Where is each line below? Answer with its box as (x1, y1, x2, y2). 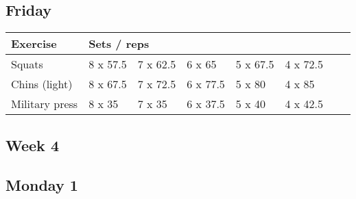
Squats (11, 56, 43, 72)
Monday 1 (5, 174, 78, 196)
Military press (11, 96, 78, 112)
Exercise (11, 36, 57, 52)
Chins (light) (11, 76, 73, 92)
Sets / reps (88, 36, 150, 52)
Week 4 (5, 134, 59, 155)
